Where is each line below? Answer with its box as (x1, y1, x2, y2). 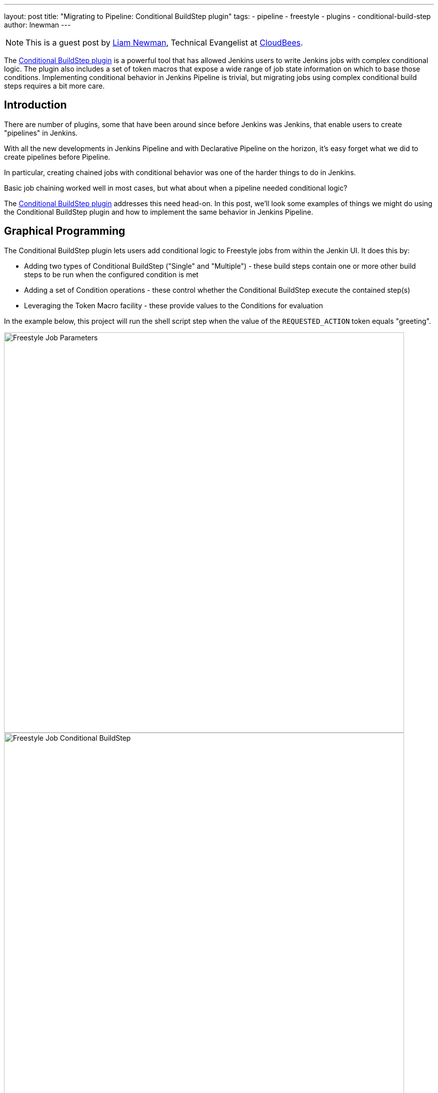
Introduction (4, 99, 67, 112)
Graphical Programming (4, 225, 125, 238)
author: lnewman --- (4, 21, 71, 29)
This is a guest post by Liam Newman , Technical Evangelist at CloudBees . (25, 38, 303, 48)
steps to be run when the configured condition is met (24, 270, 198, 279)
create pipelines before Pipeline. (4, 152, 110, 161)
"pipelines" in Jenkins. (4, 128, 78, 137)
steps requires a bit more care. (4, 82, 105, 90)
